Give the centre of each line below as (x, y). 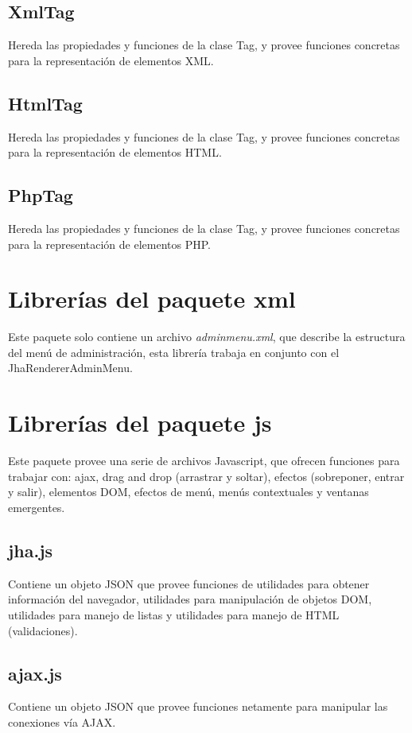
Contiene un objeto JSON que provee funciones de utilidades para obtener (189, 583)
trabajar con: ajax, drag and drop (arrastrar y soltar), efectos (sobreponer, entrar (206, 476)
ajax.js (35, 673)
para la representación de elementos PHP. (109, 244)
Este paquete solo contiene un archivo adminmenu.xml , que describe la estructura (207, 337)
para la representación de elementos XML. (111, 60)
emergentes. (37, 507)
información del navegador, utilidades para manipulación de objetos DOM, (190, 599)
